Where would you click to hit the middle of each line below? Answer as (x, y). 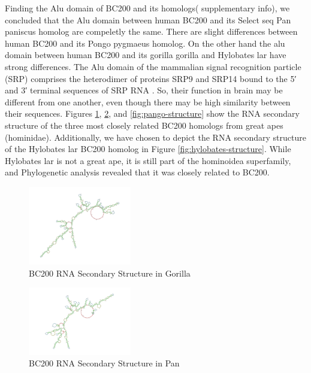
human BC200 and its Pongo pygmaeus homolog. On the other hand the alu (145, 43)
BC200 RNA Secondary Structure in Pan (104, 363)
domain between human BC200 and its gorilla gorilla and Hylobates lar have (146, 55)
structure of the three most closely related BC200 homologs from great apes (144, 125)
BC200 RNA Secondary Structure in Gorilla (110, 273)
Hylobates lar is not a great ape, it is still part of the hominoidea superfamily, (148, 160)
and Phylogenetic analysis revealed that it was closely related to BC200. (137, 172)
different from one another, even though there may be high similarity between (148, 101)
